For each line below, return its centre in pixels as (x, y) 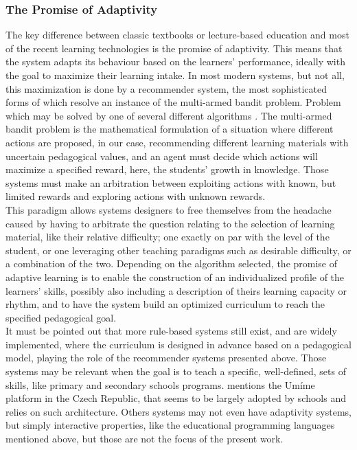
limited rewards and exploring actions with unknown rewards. (136, 196)
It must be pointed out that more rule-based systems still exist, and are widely (171, 331)
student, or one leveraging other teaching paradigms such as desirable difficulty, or (178, 250)
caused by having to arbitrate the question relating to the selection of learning (170, 223)
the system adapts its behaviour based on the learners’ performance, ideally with (175, 61)
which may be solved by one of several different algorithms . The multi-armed (169, 115)
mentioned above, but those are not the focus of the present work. (145, 439)
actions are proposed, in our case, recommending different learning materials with (177, 142)
